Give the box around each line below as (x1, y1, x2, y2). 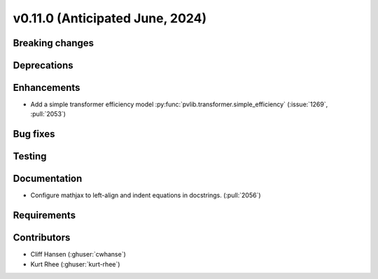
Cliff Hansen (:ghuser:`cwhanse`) (30, 250, 126, 259)
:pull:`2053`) (30, 110, 66, 118)
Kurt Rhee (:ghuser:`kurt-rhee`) (30, 259, 120, 269)
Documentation (13, 173, 83, 185)
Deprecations (13, 59, 73, 71)
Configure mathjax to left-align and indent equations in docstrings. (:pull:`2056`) (30, 191, 262, 199)
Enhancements (13, 82, 80, 94)
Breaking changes (13, 37, 94, 49)
